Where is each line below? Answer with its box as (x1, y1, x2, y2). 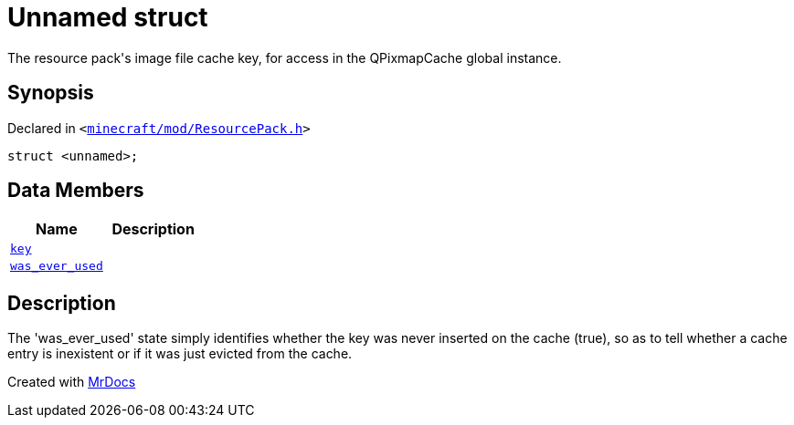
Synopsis (7, 81, 94, 105)
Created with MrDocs (7, 374, 136, 390)
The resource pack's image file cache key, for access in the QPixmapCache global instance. (7, 49, 562, 66)
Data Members (7, 179, 144, 202)
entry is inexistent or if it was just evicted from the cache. (7, 346, 353, 362)
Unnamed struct (7, 2, 208, 33)
